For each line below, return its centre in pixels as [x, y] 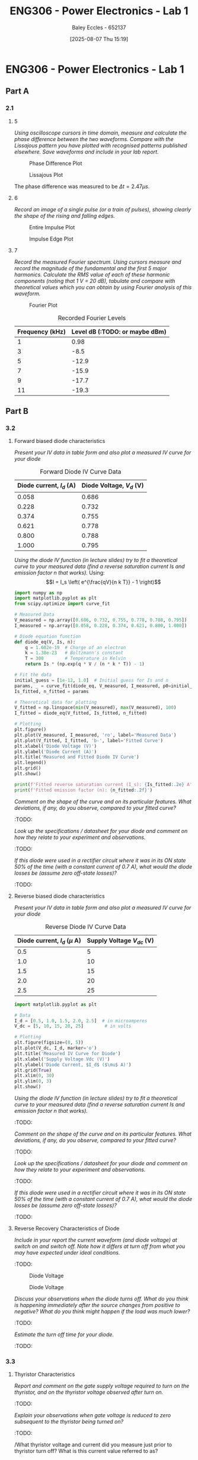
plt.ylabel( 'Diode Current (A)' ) [55, 751]
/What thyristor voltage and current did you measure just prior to [93, 1445]
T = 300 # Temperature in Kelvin [76, 659]
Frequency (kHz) [41, 332]
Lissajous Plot [46, 174]
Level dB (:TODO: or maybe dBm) [119, 332]
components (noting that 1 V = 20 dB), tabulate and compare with [95, 280]
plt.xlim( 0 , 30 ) [34, 1076]
